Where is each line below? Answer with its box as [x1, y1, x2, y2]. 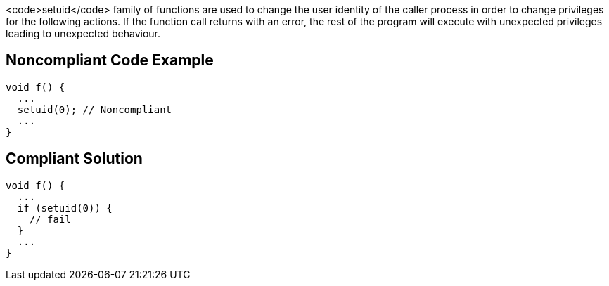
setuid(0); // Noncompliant [17, 103, 172, 115]
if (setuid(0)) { [17, 202, 113, 214]
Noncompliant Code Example [6, 51, 214, 70]
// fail [29, 213, 71, 225]
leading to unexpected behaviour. [6, 27, 161, 39]
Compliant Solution [6, 150, 143, 168]
